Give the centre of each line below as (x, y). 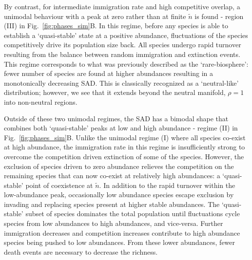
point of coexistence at (59, 185)
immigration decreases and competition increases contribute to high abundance (122, 232)
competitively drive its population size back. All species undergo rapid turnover (123, 45)
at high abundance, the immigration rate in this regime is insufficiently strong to (125, 147)
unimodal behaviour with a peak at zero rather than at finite (95, 16)
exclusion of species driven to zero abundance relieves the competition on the (119, 166)
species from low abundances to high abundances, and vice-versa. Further (114, 223)
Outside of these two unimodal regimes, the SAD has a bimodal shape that (116, 118)
